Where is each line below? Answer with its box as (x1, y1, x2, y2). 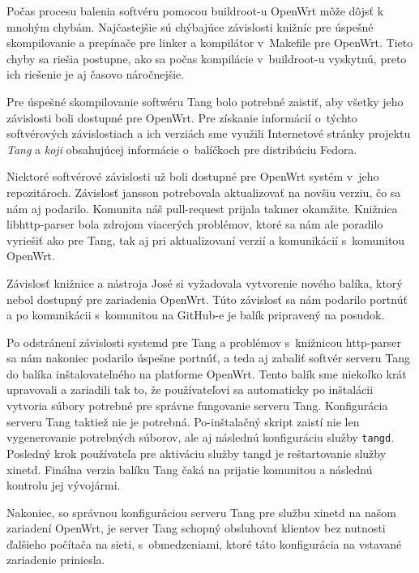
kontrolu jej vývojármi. (6, 477, 121, 494)
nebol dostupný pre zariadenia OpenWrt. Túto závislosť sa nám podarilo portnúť (6, 290, 408, 307)
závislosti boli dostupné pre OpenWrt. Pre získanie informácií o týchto (6, 109, 357, 126)
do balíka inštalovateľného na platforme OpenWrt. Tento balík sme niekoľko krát (6, 365, 407, 382)
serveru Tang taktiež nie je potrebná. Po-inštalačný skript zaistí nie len (6, 413, 360, 430)
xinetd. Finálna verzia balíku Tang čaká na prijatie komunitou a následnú (6, 460, 373, 477)
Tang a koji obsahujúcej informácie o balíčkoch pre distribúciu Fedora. (6, 140, 357, 157)
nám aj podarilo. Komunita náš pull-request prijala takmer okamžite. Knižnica (6, 199, 398, 216)
